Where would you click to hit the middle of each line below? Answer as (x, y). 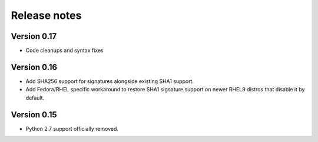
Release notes (46, 15)
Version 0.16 (34, 67)
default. (35, 98)
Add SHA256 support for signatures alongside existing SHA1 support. (110, 81)
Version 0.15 (34, 115)
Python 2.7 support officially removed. (72, 128)
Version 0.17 (34, 36)
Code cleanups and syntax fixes (65, 51)
